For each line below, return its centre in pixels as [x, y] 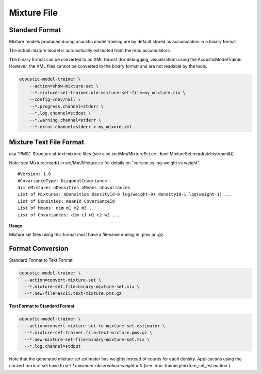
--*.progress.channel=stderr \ [66, 106]
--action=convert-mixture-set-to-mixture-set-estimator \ [95, 326]
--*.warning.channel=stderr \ [65, 120]
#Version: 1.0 [34, 174]
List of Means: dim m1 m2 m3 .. [56, 208]
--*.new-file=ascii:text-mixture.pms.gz [73, 294]
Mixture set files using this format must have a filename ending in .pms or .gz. [87, 235]
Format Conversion [39, 249]
